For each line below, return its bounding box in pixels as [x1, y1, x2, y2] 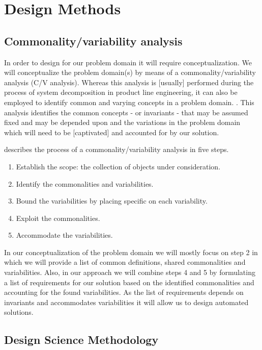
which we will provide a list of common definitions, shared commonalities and [4, 257, 246, 267]
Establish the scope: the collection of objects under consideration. [16, 161, 221, 171]
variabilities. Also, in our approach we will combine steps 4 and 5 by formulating [4, 267, 255, 278]
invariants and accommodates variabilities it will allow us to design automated [4, 296, 249, 307]
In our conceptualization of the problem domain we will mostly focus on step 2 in [4, 246, 258, 257]
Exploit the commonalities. [16, 212, 100, 223]
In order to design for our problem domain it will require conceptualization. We [4, 57, 252, 67]
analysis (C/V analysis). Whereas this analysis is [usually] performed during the [4, 77, 254, 87]
